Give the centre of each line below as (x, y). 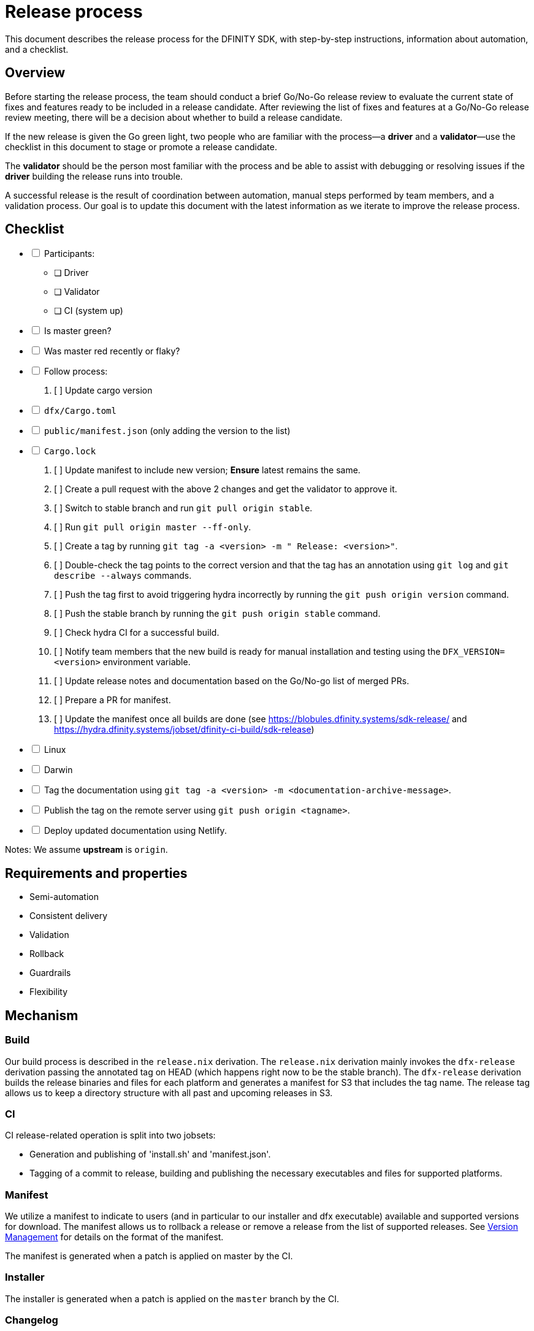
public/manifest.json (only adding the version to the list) (167, 431)
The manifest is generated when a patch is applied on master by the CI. (149, 1256)
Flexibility (49, 992)
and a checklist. (37, 49)
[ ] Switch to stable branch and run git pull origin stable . (183, 508)
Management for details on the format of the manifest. (114, 1237)
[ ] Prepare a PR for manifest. (113, 700)
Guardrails (50, 973)
